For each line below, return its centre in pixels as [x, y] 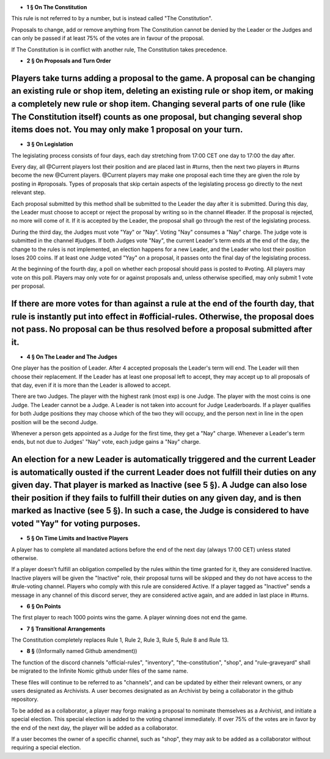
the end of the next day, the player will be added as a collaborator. [95, 728]
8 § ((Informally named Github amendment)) [82, 651]
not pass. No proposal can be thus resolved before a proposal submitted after [162, 330]
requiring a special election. [46, 747]
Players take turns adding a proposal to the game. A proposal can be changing [163, 78]
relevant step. [28, 192]
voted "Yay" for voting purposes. [76, 524]
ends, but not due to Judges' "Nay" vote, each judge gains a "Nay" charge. [106, 442]
